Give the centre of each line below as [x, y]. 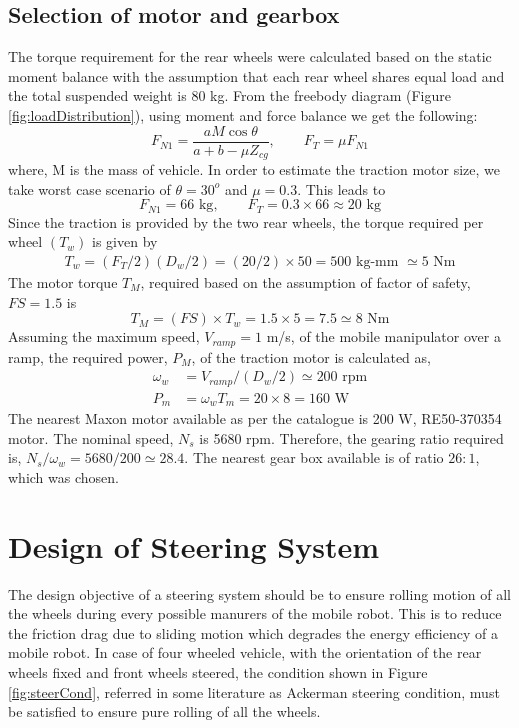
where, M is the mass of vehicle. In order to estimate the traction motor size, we [254, 169]
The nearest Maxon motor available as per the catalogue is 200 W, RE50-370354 [255, 418]
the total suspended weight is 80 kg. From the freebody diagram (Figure [229, 95]
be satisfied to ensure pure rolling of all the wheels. [164, 711]
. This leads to [341, 188]
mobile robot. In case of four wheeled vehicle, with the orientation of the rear [245, 652]
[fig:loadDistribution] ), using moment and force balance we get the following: [243, 114]
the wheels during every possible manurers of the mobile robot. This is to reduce [255, 613]
